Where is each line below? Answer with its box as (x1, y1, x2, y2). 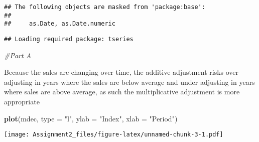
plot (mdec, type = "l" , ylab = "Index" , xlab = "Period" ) (4, 113, 178, 123)
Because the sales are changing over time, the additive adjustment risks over (4, 67, 239, 77)
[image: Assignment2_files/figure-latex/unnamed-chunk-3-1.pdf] (4, 131, 223, 138)
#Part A (4, 50, 32, 60)
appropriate (4, 96, 40, 106)
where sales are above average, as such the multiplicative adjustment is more (4, 86, 240, 97)
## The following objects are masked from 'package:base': (4, 4, 205, 11)
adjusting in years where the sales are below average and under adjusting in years (4, 76, 255, 87)
